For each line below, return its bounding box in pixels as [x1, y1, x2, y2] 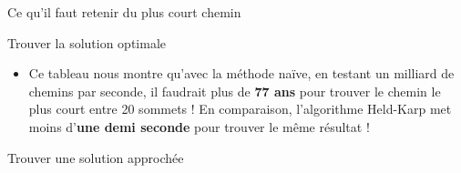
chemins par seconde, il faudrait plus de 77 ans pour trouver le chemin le [28, 81, 441, 100]
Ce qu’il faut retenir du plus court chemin [7, 3, 241, 21]
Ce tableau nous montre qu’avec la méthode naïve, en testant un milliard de [28, 64, 455, 83]
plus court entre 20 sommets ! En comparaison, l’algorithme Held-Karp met [28, 99, 452, 118]
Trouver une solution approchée [7, 148, 184, 167]
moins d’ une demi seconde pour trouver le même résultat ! [28, 117, 370, 136]
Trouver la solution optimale [7, 33, 167, 52]
